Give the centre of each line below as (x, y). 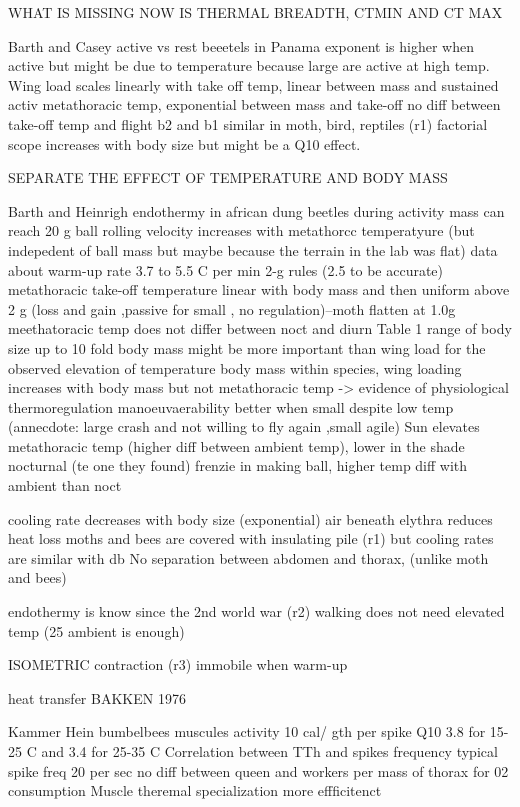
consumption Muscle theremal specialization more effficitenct (195, 790)
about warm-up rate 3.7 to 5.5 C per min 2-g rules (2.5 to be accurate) (226, 269)
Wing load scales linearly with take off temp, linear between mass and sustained (253, 84)
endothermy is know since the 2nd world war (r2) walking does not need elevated (256, 611)
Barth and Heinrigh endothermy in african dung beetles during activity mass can (256, 210)
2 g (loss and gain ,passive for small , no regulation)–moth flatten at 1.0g (232, 308)
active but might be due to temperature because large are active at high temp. (249, 65)
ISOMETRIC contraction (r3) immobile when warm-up (178, 664)
